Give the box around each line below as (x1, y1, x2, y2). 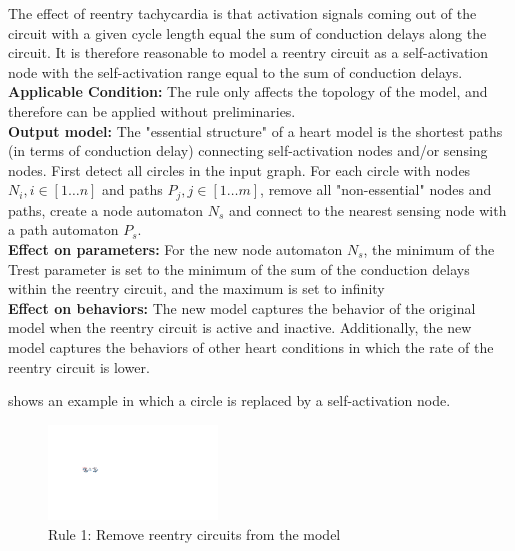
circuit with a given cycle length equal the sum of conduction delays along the (8, 22, 487, 43)
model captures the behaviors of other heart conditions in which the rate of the (8, 336, 494, 357)
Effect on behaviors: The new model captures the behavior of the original (8, 297, 476, 318)
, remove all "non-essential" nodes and (260, 179, 492, 200)
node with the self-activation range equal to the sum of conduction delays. (8, 61, 463, 82)
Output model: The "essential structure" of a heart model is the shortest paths (8, 120, 503, 141)
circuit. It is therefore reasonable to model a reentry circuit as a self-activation (8, 42, 489, 63)
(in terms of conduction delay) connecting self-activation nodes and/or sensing (8, 140, 488, 161)
